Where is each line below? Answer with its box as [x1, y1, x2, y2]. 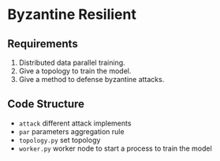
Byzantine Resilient [7, 6, 137, 24]
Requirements [7, 37, 78, 51]
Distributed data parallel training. [18, 58, 125, 67]
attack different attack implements [18, 118, 132, 128]
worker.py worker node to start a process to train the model [18, 144, 212, 153]
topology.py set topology [18, 135, 101, 144]
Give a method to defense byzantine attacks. [18, 75, 165, 84]
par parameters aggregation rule [18, 126, 125, 136]
